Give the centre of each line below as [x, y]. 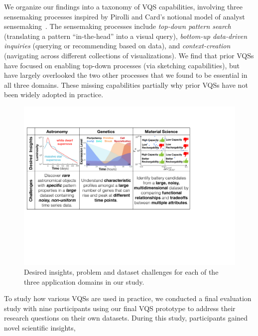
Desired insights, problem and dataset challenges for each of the [121, 272]
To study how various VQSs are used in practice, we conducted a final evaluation [128, 298]
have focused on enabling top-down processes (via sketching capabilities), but [122, 65]
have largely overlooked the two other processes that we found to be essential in [126, 75]
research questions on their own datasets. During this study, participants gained [126, 318]
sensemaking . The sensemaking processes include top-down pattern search [118, 26]
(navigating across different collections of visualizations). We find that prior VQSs [129, 55]
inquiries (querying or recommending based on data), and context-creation [117, 46]
